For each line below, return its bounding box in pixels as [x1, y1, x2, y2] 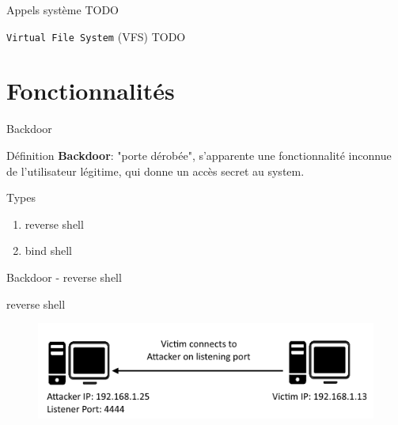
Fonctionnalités [6, 74, 175, 107]
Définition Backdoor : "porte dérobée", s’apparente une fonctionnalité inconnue [6, 146, 392, 163]
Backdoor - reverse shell [6, 268, 122, 285]
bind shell [25, 242, 73, 259]
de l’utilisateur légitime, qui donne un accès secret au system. [6, 162, 305, 179]
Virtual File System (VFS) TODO [6, 28, 186, 44]
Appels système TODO [6, 2, 119, 17]
